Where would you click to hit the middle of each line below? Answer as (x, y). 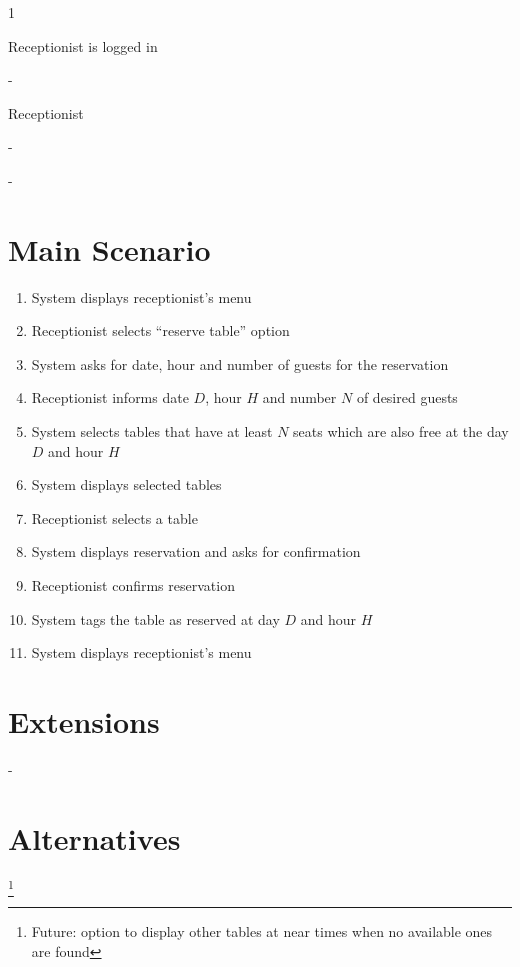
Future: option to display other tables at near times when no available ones (262, 930)
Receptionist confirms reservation (133, 585)
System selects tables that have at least (152, 431)
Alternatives (94, 837)
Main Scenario (109, 248)
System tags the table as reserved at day (155, 618)
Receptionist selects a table (114, 517)
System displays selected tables (126, 484)
